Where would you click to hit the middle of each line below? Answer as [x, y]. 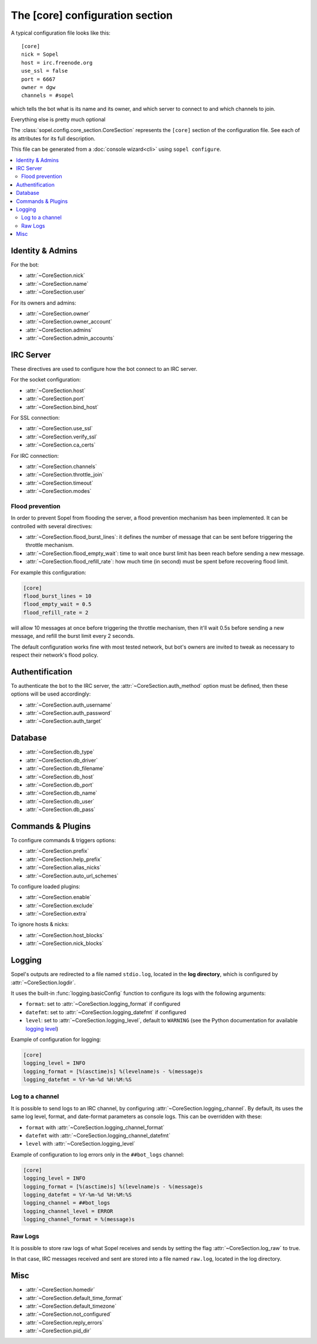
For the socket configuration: [46, 380]
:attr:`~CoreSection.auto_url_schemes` [72, 876]
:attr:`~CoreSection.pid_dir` [58, 1331]
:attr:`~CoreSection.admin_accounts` [70, 338]
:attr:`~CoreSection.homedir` [60, 1290]
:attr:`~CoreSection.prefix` [57, 851]
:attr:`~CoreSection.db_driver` [62, 760]
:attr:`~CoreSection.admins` [59, 330]
